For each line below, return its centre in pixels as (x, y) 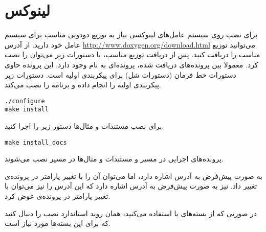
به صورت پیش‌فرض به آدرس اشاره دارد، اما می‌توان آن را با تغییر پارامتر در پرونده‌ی (134, 176)
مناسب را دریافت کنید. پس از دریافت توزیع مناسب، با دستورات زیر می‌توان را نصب (132, 54)
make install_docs (36, 142)
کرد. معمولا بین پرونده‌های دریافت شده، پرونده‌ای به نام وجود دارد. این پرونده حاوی (131, 64)
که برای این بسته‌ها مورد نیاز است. (58, 223)
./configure (25, 101)
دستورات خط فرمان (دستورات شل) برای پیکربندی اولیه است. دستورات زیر (120, 74)
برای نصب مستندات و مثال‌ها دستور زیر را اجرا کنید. (84, 126)
